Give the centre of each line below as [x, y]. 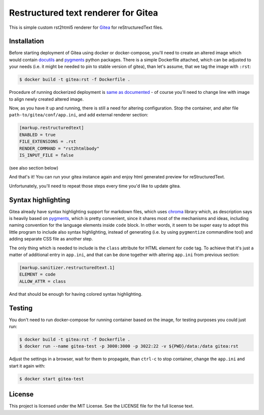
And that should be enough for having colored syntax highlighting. [76, 294]
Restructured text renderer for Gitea [84, 13]
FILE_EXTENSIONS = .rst [48, 142]
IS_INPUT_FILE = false [46, 155]
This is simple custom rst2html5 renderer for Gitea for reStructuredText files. [86, 27]
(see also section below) [34, 168]
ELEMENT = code [37, 274]
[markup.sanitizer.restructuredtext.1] [67, 267]
